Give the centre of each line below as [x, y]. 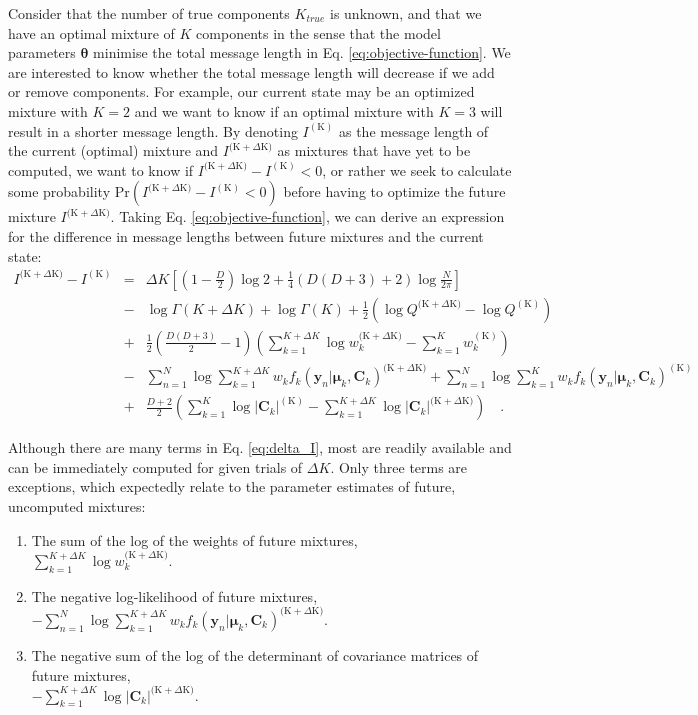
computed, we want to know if [101, 169]
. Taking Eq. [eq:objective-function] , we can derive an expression [307, 216]
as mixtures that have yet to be [374, 150]
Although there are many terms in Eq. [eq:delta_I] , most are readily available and [260, 447]
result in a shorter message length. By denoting [153, 130]
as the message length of [413, 130]
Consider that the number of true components [149, 13]
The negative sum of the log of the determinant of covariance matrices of [255, 654]
